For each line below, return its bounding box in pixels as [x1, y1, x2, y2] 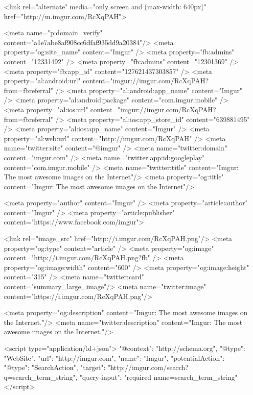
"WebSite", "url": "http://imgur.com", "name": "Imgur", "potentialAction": [4, 352, 225, 363]
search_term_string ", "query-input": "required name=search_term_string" [13, 371, 238, 382]
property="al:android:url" [4, 75, 81, 86]
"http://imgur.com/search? [107, 362, 189, 372]
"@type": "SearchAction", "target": [4, 362, 106, 372]
